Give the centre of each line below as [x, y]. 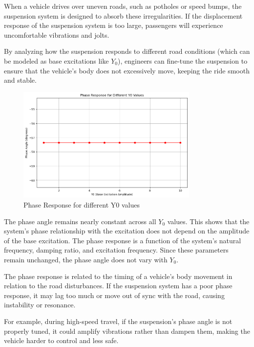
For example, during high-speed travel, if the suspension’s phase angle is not [118, 321]
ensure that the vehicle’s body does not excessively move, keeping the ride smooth [127, 70]
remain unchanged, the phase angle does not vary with [86, 260]
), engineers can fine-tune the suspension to [182, 60]
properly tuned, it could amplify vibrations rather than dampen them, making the [127, 331]
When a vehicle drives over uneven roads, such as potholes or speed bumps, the [123, 6]
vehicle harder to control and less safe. [61, 340]
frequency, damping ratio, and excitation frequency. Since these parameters [116, 250]
